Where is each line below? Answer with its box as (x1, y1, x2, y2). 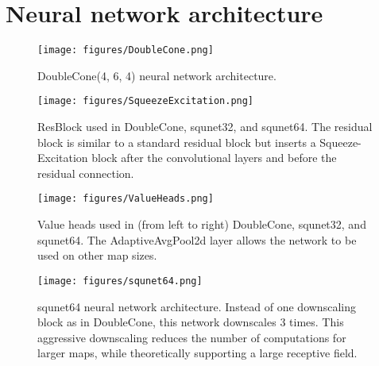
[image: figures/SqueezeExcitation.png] (37, 95, 254, 107)
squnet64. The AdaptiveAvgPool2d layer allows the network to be (37, 231, 357, 248)
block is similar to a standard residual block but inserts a (37, 133, 316, 150)
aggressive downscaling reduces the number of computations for (37, 329, 346, 345)
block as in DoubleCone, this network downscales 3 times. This (37, 314, 344, 330)
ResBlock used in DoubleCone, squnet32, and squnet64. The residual (37, 118, 373, 135)
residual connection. (37, 164, 134, 181)
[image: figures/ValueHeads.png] (37, 193, 214, 205)
